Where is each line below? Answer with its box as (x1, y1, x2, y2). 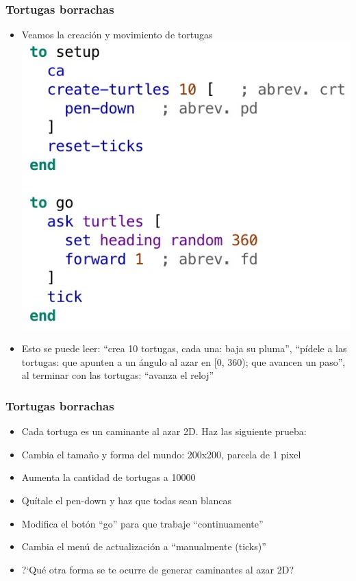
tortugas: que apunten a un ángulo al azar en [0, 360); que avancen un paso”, (21, 354, 346, 369)
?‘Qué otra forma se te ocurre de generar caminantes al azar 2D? (21, 562, 294, 576)
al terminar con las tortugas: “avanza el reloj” (21, 368, 214, 382)
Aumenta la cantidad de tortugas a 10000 (21, 470, 196, 484)
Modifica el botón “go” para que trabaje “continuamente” (21, 516, 264, 530)
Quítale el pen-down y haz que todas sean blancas (21, 493, 232, 507)
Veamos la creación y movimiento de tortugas (21, 27, 213, 42)
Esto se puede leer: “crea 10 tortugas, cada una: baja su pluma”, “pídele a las (21, 341, 347, 356)
